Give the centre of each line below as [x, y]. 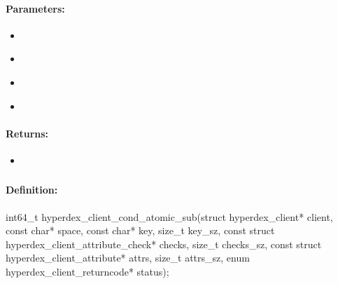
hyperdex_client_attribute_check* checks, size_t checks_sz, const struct [164, 244]
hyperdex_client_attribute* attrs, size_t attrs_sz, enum [128, 258]
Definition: [32, 190]
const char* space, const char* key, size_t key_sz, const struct [140, 230]
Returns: [27, 133]
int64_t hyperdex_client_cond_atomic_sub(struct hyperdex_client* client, [169, 216]
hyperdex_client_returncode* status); [87, 272]
